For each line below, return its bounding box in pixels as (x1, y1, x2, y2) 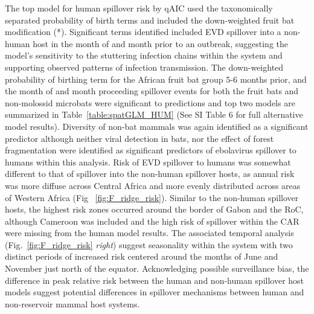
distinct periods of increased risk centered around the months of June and (5, 250, 278, 263)
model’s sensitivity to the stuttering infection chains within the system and (5, 49, 283, 62)
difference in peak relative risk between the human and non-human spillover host (5, 274, 304, 286)
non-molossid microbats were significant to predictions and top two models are (5, 96, 295, 109)
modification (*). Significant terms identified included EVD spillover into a (5, 25, 281, 38)
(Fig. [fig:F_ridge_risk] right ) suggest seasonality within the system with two (5, 238, 293, 251)
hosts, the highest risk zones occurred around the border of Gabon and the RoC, (5, 203, 304, 216)
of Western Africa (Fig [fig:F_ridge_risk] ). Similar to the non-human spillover (5, 191, 299, 203)
